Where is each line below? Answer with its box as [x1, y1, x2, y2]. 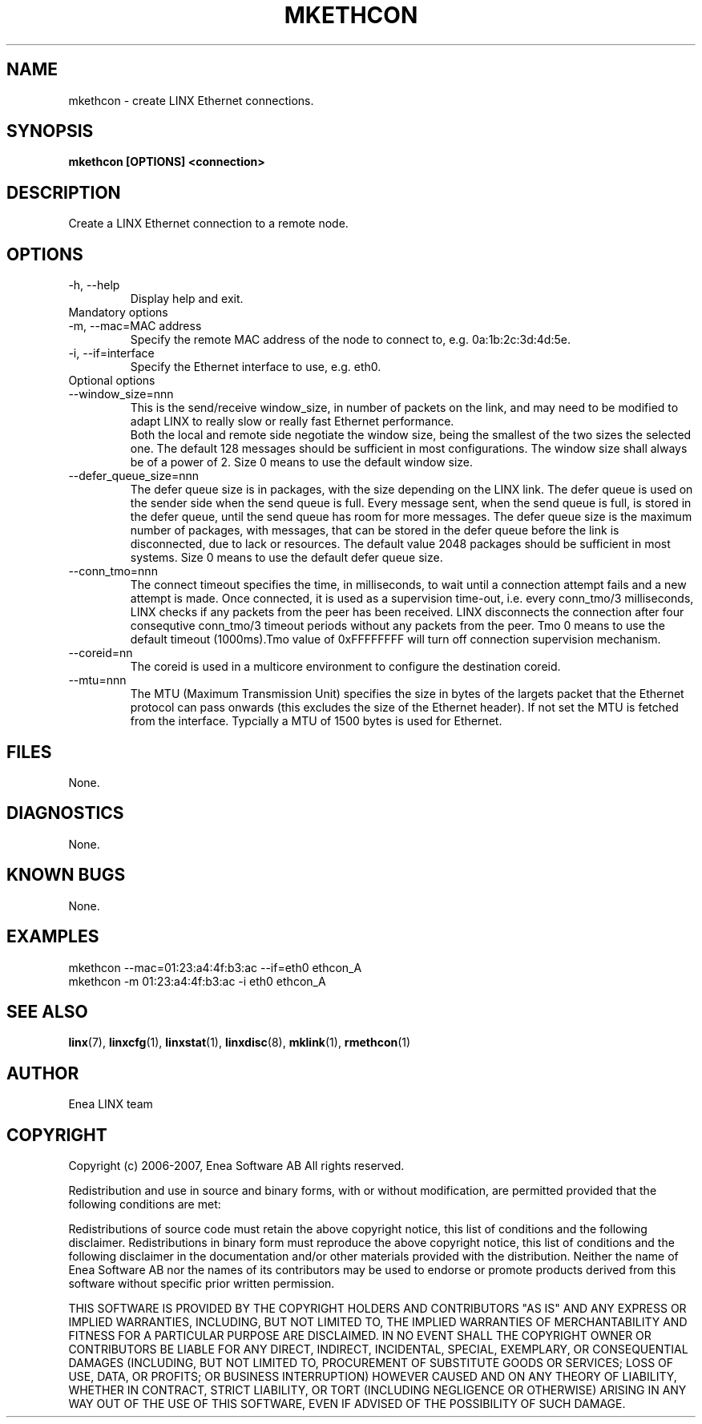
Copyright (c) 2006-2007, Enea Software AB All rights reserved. [68, 1159, 405, 1173]
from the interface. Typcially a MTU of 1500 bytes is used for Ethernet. [130, 714, 502, 728]
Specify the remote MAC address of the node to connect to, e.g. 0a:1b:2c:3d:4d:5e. [130, 333, 571, 347]
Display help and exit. [130, 292, 244, 306]
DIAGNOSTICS [6, 803, 124, 824]
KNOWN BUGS [6, 865, 126, 885]
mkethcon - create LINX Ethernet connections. [68, 93, 314, 107]
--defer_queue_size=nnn [68, 469, 199, 483]
